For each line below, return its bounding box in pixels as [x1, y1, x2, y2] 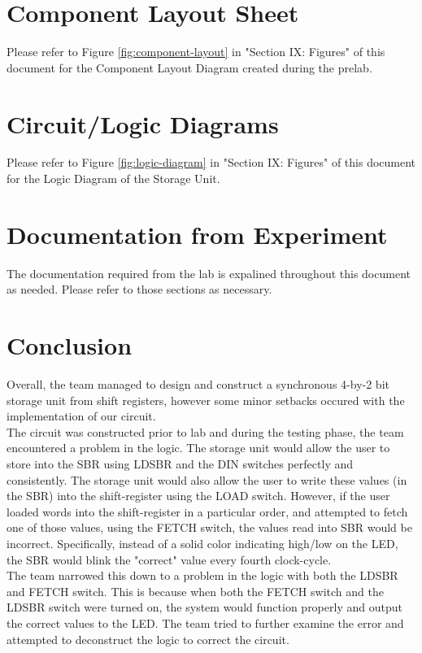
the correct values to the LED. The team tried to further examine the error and [7, 614, 404, 631]
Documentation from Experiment [7, 217, 388, 250]
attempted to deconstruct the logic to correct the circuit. [7, 630, 289, 647]
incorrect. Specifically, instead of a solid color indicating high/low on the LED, [7, 535, 398, 551]
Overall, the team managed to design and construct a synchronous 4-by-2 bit [7, 376, 389, 393]
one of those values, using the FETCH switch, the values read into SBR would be [7, 519, 412, 536]
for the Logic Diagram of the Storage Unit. [7, 170, 220, 187]
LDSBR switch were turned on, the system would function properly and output [7, 599, 402, 616]
